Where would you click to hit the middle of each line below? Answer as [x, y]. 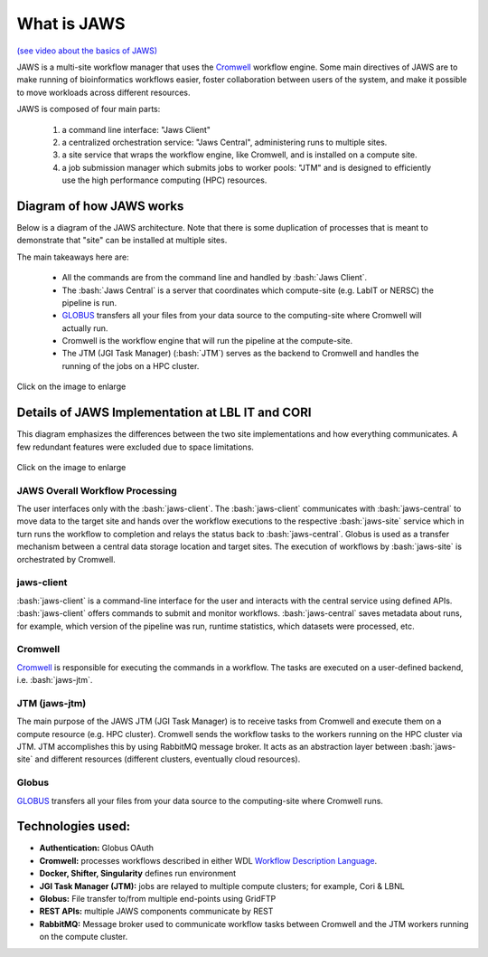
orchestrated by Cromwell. [66, 559]
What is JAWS [71, 24]
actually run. [85, 328]
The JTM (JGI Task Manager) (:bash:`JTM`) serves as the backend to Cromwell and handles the [240, 354]
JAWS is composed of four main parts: [89, 109]
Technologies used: [74, 826]
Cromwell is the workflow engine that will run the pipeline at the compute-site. [207, 341]
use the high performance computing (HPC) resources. [164, 180]
